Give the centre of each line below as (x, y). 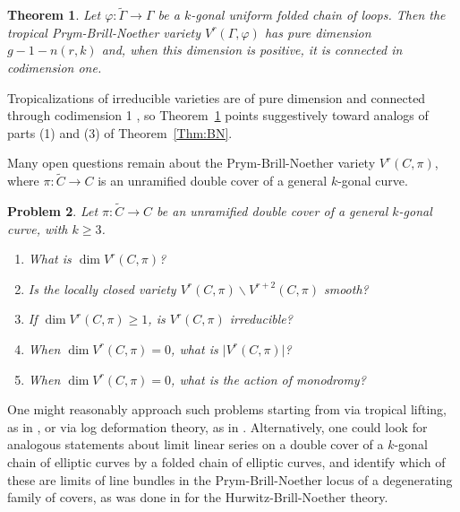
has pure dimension (318, 32)
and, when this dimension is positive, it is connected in (252, 50)
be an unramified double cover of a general (273, 211)
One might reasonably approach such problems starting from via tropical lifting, (227, 409)
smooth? (346, 288)
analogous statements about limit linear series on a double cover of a (196, 444)
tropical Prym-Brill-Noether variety (104, 32)
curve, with (38, 228)
